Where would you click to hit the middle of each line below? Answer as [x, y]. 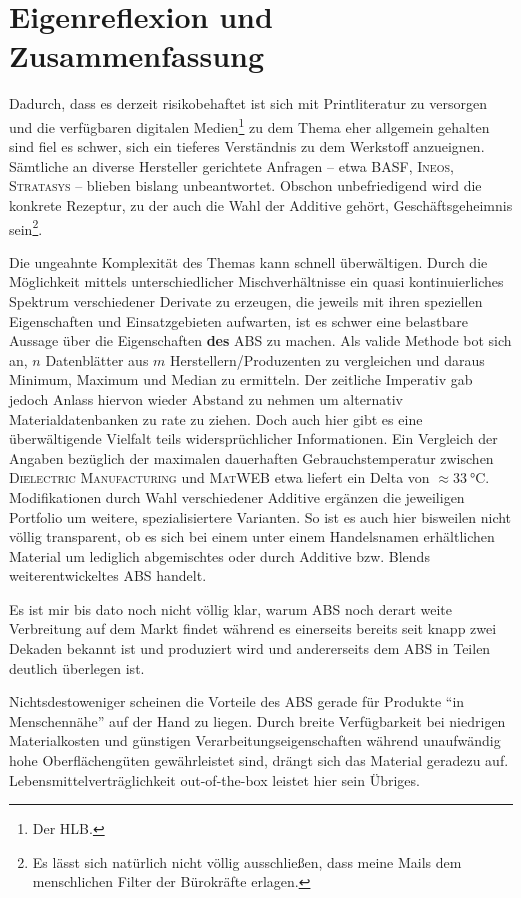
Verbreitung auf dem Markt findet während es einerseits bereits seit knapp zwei [253, 628]
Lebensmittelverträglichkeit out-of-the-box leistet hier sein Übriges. [214, 779]
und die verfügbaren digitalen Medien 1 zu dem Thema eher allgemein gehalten [249, 125]
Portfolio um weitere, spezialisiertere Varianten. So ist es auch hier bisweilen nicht [260, 516]
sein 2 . [26, 227]
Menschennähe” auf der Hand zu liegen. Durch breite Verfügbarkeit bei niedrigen [257, 720]
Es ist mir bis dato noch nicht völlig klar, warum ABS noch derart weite [230, 608]
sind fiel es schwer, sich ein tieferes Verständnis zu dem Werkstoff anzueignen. [247, 146]
